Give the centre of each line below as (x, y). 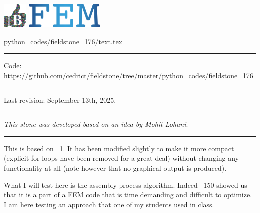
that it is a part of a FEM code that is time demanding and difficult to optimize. (128, 195)
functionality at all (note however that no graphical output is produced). (115, 168)
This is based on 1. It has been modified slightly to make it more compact (119, 148)
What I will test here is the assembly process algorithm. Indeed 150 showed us (126, 185)
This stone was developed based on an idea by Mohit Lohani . (96, 124)
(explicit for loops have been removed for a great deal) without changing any (122, 158)
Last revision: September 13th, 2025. (60, 100)
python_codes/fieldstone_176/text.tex (63, 41)
